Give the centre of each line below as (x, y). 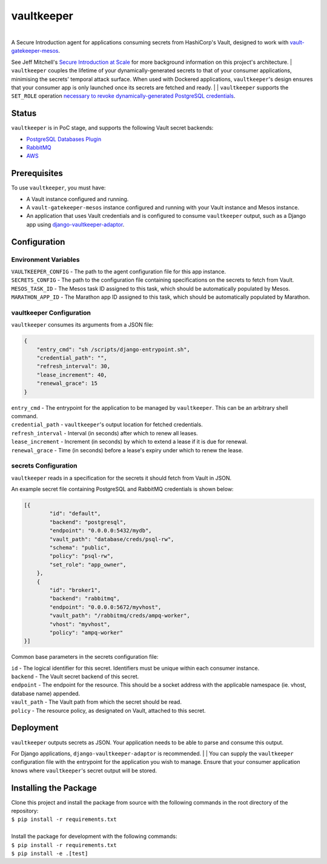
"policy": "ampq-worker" (86, 632)
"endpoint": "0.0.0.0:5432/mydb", (101, 531)
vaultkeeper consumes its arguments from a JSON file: (82, 325)
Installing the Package (54, 788)
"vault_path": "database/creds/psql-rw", (112, 539)
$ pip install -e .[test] (50, 853)
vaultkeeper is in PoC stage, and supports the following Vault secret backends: (112, 128)
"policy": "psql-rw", (81, 556)
